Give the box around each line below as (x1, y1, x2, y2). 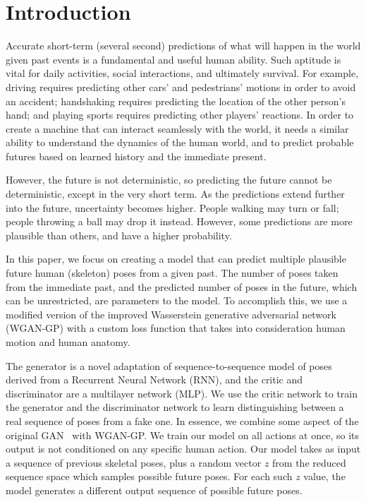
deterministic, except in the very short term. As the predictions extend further (6, 186, 345, 201)
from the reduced (272, 455, 346, 470)
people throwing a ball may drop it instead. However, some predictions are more (6, 214, 353, 229)
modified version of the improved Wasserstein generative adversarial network (6, 306, 336, 321)
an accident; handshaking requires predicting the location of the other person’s (6, 93, 346, 108)
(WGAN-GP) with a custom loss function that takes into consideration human (6, 321, 346, 335)
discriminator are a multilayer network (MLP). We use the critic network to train (6, 386, 358, 400)
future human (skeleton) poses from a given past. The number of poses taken (6, 265, 338, 280)
